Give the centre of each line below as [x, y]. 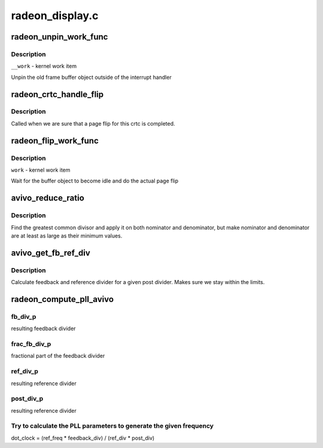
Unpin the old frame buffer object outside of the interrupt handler [91, 77]
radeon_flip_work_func [55, 141]
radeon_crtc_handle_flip [57, 94]
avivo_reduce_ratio [48, 198]
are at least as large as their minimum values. [67, 236]
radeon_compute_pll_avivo [62, 299]
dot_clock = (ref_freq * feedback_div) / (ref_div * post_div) [83, 438]
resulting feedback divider [43, 328]
